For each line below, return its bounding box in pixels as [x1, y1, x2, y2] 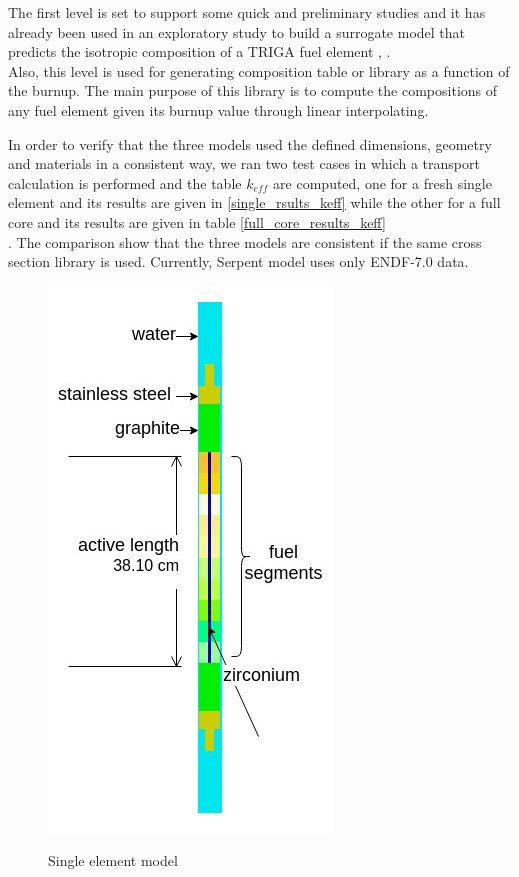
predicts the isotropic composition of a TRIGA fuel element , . [8, 41, 391, 62]
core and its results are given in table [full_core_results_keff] [8, 211, 386, 232]
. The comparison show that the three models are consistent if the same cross [8, 231, 482, 252]
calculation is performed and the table [8, 172, 242, 193]
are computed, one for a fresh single [273, 172, 492, 193]
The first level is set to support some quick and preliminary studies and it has [8, 2, 486, 22]
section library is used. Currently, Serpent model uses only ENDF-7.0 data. [8, 251, 469, 272]
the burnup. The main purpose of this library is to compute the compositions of [8, 80, 498, 101]
